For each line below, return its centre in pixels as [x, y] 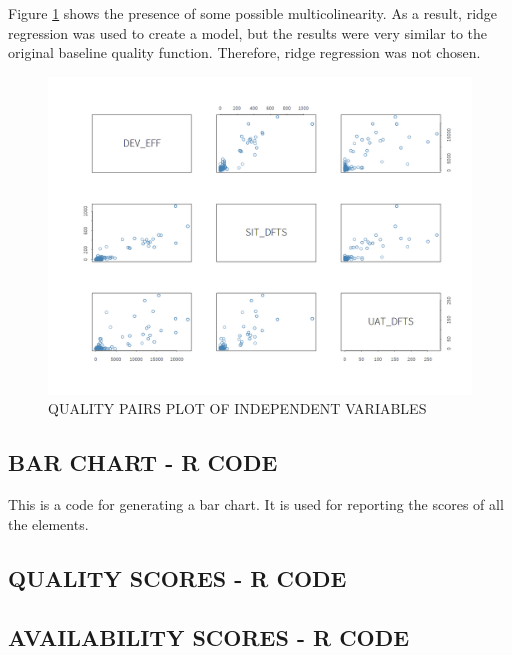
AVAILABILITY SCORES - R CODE [209, 636]
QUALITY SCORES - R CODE [177, 577]
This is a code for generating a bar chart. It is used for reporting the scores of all [256, 504]
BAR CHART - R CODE [143, 462]
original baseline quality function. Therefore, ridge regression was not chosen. [244, 52]
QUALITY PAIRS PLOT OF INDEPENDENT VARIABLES [237, 408]
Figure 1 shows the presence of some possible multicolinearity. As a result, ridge [253, 13]
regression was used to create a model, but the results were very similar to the [248, 32]
